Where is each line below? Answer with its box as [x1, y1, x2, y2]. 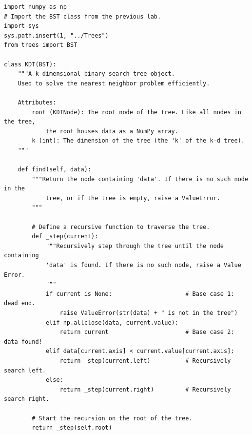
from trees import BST [4, 41, 78, 49]
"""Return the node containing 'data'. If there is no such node [32, 175, 249, 183]
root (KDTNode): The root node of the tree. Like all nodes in [32, 108, 241, 116]
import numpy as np [4, 3, 67, 10]
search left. [4, 367, 46, 374]
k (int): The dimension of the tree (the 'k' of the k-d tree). [32, 137, 245, 145]
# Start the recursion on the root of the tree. [32, 414, 193, 422]
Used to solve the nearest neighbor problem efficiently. [18, 80, 210, 87]
